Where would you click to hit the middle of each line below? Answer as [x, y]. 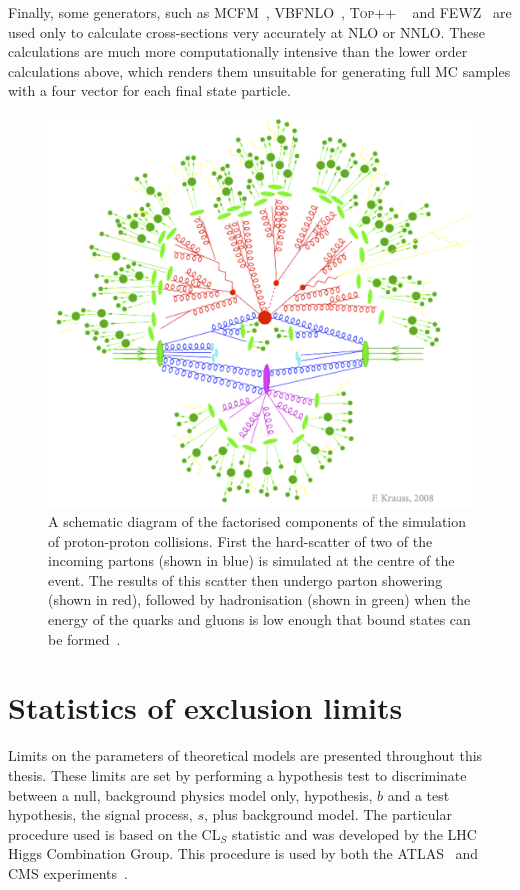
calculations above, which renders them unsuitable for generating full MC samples [259, 70]
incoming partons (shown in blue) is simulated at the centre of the [251, 560]
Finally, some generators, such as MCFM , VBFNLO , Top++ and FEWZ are [260, 12]
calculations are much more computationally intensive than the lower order [238, 51]
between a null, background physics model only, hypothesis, [190, 794]
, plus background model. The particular [328, 814]
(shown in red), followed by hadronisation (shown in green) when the [259, 599]
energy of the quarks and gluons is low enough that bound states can [259, 619]
